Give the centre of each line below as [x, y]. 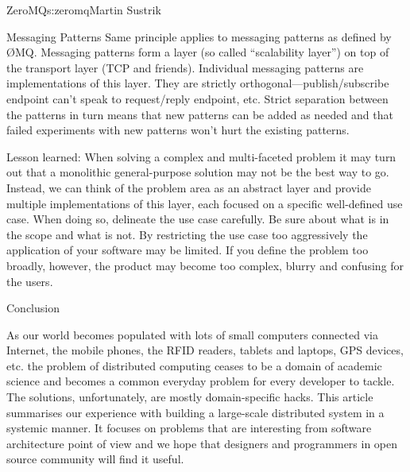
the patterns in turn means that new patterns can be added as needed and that [200, 114]
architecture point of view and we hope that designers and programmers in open [202, 443]
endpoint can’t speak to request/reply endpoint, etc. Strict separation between [197, 98]
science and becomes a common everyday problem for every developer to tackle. [201, 381]
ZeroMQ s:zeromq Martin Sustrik [84, 10]
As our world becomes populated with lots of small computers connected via [192, 334]
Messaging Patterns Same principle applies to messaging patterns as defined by [199, 36]
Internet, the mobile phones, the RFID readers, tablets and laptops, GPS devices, [205, 350]
